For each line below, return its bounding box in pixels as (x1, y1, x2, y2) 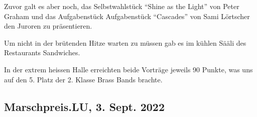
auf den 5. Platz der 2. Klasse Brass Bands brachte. (4, 74, 163, 84)
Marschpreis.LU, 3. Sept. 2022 (4, 98, 165, 114)
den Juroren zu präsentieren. (4, 21, 92, 31)
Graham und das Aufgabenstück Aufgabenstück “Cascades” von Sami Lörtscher (4, 11, 250, 21)
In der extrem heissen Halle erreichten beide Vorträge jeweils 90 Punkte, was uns (4, 64, 253, 74)
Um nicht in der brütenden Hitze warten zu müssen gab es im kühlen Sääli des (4, 37, 246, 48)
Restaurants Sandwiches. (4, 47, 80, 58)
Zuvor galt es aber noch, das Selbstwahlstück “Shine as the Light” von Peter (4, 1, 239, 11)
